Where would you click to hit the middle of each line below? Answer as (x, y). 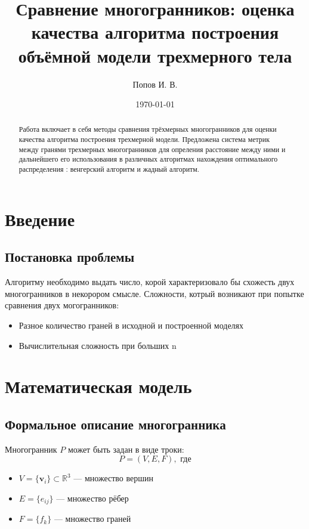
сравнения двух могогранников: (62, 305)
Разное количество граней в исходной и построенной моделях (131, 325)
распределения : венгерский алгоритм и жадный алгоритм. (109, 169)
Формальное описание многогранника (115, 424)
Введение (40, 219)
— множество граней (92, 519)
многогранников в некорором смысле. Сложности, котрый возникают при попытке (154, 293)
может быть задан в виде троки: (126, 449)
